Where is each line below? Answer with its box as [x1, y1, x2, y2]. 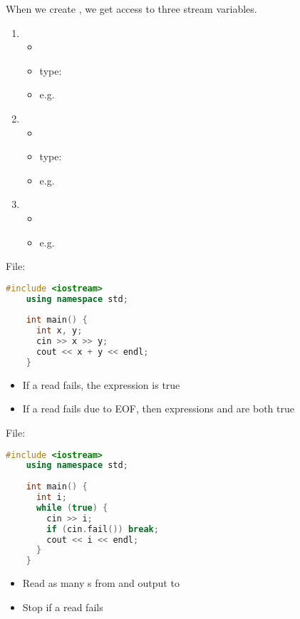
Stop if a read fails [22, 599, 103, 614]
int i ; [36, 492, 67, 502]
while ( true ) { [36, 502, 108, 513]
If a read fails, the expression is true [22, 377, 180, 392]
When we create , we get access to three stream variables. [6, 1, 257, 16]
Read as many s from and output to [22, 576, 180, 591]
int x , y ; [36, 326, 83, 336]
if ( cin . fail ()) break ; [46, 524, 159, 534]
